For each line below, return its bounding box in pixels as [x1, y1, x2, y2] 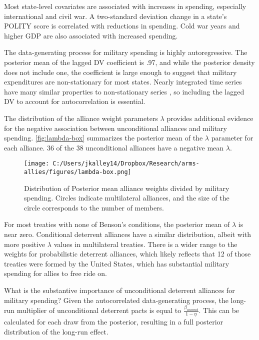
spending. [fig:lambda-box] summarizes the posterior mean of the [4, 132, 203, 143]
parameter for [211, 132, 253, 143]
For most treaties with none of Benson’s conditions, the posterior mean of [4, 219, 230, 229]
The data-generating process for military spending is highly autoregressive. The [4, 47, 247, 57]
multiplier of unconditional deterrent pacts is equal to [16, 305, 181, 315]
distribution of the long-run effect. [4, 326, 108, 336]
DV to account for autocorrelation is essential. [4, 96, 145, 106]
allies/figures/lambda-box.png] [24, 168, 131, 175]
